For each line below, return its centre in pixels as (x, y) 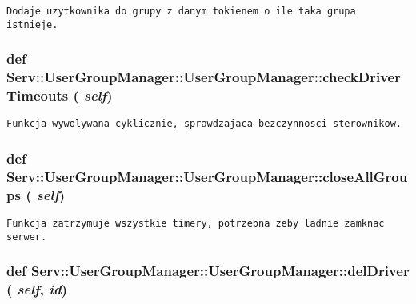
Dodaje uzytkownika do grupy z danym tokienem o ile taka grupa (181, 11)
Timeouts (38, 95)
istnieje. (32, 24)
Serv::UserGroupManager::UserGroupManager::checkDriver (204, 77)
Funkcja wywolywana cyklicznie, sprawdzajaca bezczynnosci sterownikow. (204, 124)
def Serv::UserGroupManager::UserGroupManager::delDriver (208, 271)
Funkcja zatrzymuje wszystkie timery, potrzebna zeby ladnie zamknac (196, 224)
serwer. (27, 237)
